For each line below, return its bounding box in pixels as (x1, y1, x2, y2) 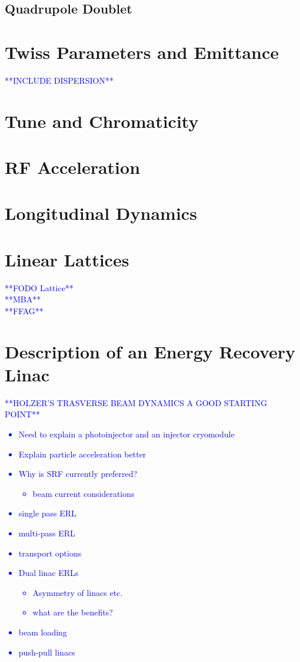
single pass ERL (18, 507, 76, 519)
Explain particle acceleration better (18, 447, 146, 460)
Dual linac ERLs (18, 567, 79, 579)
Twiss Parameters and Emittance (5, 39, 279, 64)
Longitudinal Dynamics (5, 201, 197, 225)
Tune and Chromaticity (5, 108, 199, 133)
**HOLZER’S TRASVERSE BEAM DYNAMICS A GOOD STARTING (5, 396, 267, 409)
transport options (18, 546, 82, 559)
